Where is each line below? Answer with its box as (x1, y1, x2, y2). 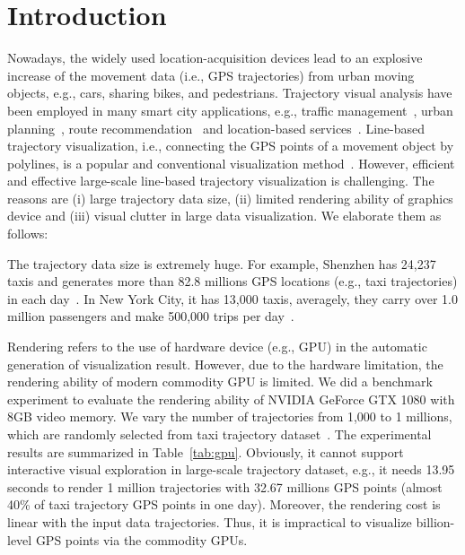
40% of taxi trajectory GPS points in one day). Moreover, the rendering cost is (7, 495, 441, 514)
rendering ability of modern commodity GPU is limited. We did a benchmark (7, 372, 433, 391)
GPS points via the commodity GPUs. (35, 530, 248, 549)
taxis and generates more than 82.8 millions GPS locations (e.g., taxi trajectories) (7, 272, 458, 291)
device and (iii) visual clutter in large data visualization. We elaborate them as (7, 206, 442, 225)
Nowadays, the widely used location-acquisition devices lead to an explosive (7, 48, 423, 67)
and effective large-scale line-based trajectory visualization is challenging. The (7, 171, 434, 190)
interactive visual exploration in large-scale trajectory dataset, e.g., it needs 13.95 (7, 460, 455, 479)
